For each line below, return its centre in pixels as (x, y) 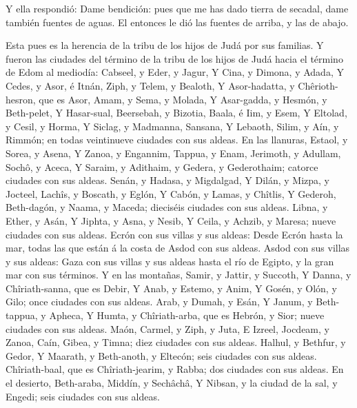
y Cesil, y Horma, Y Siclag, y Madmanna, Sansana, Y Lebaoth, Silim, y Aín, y (172, 126)
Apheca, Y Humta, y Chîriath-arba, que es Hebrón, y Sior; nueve (187, 315)
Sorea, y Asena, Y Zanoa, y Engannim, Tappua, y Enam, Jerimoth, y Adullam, (173, 153)
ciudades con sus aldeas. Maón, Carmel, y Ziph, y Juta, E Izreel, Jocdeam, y (167, 328)
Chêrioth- (318, 85)
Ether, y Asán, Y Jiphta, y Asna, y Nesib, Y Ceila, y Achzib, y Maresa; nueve (171, 220)
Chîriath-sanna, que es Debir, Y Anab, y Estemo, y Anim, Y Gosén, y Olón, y (171, 288)
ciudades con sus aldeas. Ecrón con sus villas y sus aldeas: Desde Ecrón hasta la (174, 234)
